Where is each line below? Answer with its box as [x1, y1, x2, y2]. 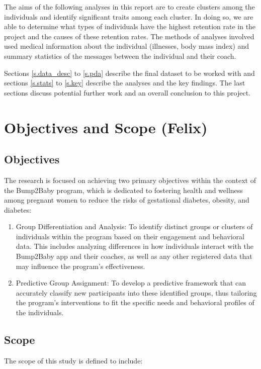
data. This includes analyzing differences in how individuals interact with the [16, 241, 253, 251]
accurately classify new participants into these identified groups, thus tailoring [16, 287, 257, 298]
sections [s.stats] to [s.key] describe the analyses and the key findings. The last [4, 77, 245, 88]
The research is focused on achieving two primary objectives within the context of [4, 174, 256, 185]
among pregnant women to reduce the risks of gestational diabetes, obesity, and [4, 195, 249, 205]
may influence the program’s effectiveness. [16, 260, 145, 271]
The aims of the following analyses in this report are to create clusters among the [4, 2, 255, 12]
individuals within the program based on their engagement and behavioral [16, 231, 244, 241]
